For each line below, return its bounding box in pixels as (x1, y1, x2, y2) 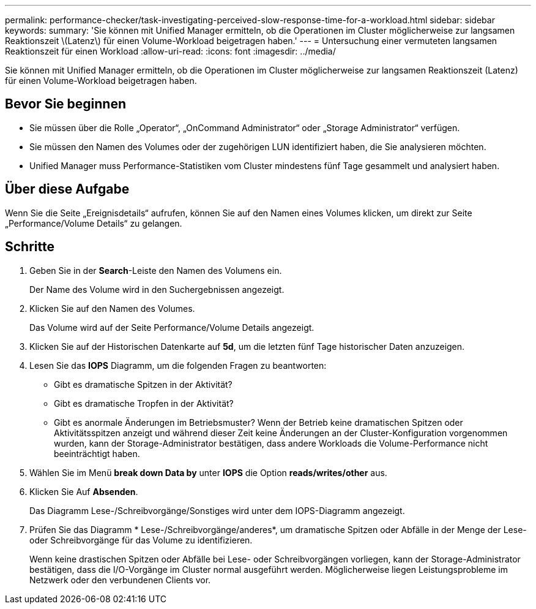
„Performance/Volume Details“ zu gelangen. (5, 217, 182, 229)
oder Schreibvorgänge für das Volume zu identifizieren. (29, 534, 253, 545)
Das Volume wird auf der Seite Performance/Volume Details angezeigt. (29, 322, 315, 333)
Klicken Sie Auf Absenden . (29, 486, 138, 497)
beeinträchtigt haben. (54, 448, 140, 459)
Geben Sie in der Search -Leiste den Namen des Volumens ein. (29, 265, 282, 276)
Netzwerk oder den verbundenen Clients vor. (29, 574, 211, 585)
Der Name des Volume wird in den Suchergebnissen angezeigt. (29, 284, 285, 295)
